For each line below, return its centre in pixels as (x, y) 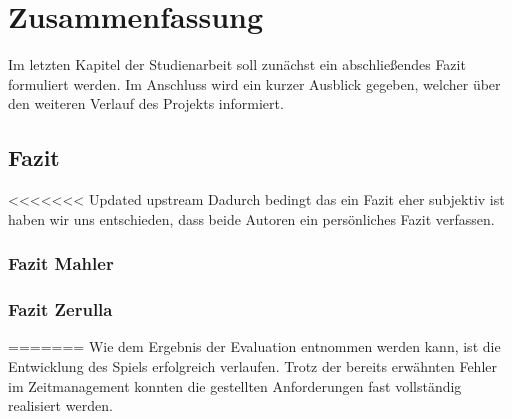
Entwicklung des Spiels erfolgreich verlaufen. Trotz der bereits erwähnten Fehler (253, 365)
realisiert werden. (60, 405)
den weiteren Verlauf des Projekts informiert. (146, 103)
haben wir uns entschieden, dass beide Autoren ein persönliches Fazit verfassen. (251, 218)
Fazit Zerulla (60, 309)
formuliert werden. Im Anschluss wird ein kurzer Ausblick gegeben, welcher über (254, 83)
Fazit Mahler (61, 263)
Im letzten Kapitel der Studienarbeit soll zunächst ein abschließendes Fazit (237, 64)
